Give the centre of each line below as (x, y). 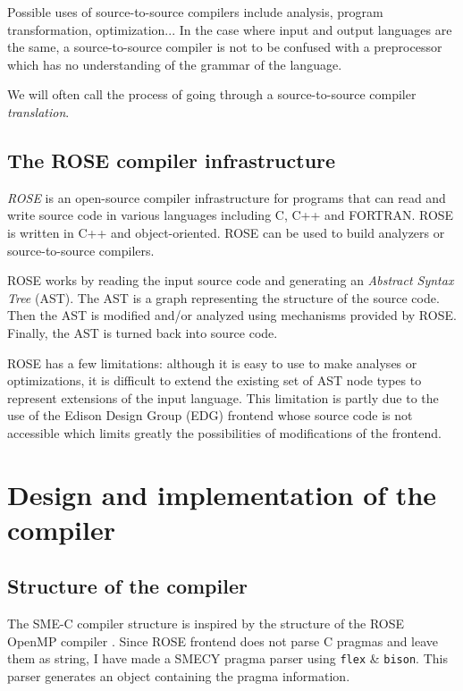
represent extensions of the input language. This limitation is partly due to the (223, 397)
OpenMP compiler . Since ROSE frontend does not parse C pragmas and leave (223, 640)
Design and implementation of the (222, 494)
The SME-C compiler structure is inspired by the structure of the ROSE (206, 624)
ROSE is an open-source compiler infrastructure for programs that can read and (227, 197)
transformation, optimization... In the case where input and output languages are (230, 29)
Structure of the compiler (127, 586)
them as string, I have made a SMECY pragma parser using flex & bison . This (227, 658)
